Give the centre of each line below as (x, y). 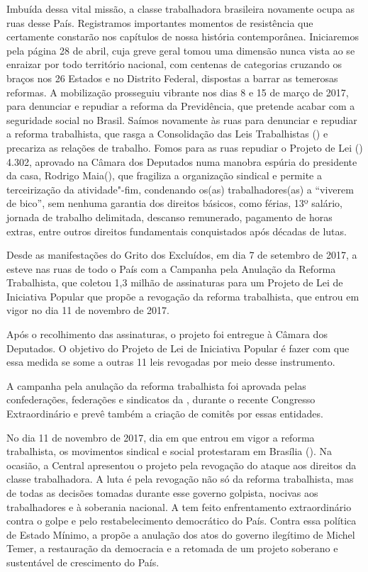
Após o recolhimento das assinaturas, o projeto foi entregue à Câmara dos (167, 334)
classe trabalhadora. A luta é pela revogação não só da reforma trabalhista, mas (180, 479)
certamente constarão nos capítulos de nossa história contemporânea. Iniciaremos (183, 37)
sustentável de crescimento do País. (83, 562)
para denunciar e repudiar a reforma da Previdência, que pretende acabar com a (181, 106)
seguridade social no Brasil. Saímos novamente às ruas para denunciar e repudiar (182, 119)
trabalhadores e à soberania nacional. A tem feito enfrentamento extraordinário (179, 506)
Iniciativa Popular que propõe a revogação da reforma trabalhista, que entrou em (183, 296)
